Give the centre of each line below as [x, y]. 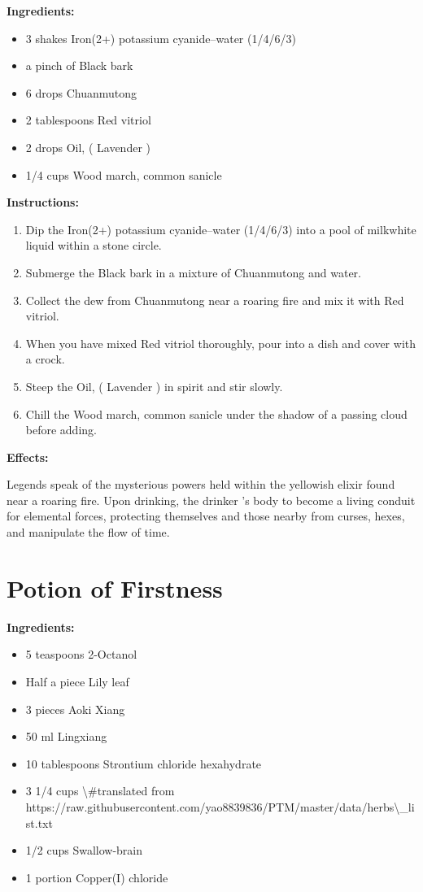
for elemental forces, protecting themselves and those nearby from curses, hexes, [206, 516]
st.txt [39, 822]
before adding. [61, 430]
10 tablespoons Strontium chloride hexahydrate [144, 763]
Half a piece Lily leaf [77, 681]
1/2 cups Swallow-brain [84, 850]
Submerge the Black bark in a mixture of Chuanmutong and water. [193, 272]
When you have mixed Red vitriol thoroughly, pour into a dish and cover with [221, 343]
